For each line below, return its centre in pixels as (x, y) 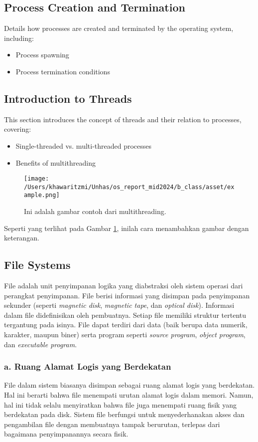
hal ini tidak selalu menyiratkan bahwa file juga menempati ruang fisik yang (120, 404)
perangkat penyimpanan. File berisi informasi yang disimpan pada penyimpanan (127, 295)
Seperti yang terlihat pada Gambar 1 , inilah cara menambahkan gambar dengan (127, 228)
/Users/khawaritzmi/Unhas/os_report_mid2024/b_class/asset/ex (129, 187)
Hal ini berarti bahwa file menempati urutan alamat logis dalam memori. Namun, (129, 395)
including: (19, 38)
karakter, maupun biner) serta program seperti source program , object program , (125, 334)
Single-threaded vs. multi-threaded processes (84, 145)
